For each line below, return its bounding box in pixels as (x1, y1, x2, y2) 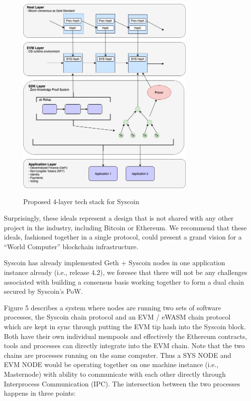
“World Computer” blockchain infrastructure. (4, 241, 138, 251)
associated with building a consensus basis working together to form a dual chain (4, 276, 244, 287)
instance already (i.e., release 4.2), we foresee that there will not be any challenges (4, 267, 248, 277)
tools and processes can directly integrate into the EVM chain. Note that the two (4, 340, 245, 351)
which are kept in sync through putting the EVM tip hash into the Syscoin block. (4, 321, 246, 331)
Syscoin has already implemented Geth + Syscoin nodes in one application (4, 257, 225, 268)
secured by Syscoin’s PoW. (4, 286, 83, 296)
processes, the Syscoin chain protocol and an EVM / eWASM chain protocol (4, 312, 231, 322)
